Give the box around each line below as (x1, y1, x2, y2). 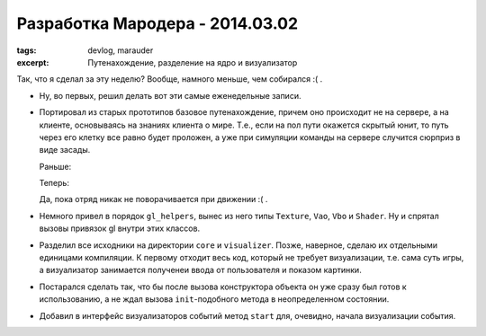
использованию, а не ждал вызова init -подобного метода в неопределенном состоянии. (39, 294, 390, 305)
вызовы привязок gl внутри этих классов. (39, 223, 201, 234)
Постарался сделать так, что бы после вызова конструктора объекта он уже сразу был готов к (39, 281, 407, 292)
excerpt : (16, 57, 49, 67)
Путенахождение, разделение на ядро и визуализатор (87, 57, 298, 67)
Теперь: (39, 178, 69, 189)
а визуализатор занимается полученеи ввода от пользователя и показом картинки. (39, 265, 362, 276)
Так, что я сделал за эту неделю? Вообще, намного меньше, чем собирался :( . (16, 74, 323, 84)
